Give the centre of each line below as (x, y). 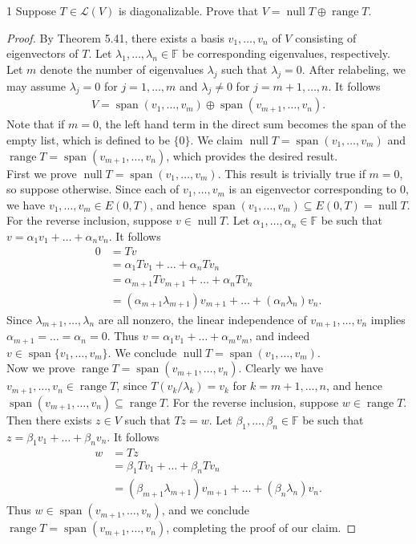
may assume (36, 85)
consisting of (326, 37)
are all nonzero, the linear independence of (202, 319)
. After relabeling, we (354, 69)
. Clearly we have (281, 368)
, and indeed (279, 336)
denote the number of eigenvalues (122, 69)
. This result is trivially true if (291, 173)
